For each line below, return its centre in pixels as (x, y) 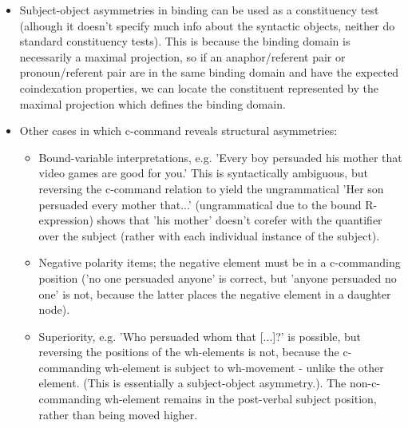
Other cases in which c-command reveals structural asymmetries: (178, 131)
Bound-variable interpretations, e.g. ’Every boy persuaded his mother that (220, 157)
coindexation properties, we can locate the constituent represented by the (199, 87)
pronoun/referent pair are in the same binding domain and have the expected (209, 72)
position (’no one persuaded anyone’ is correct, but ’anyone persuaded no (218, 277)
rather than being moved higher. (118, 414)
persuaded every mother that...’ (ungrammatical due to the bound (200, 204)
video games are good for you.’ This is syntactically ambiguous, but (203, 173)
